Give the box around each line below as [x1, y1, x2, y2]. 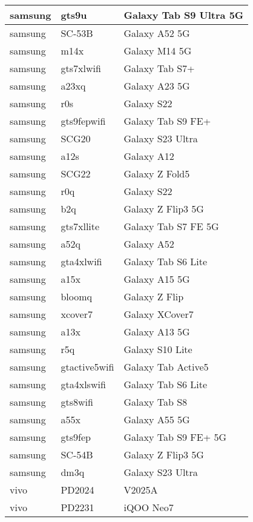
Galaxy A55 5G [123, 412, 190, 426]
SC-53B [61, 26, 93, 40]
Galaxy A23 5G [123, 79, 190, 93]
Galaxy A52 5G [123, 26, 190, 40]
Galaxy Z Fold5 [123, 167, 190, 180]
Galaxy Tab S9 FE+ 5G [123, 430, 227, 444]
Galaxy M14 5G [123, 44, 192, 58]
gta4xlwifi [61, 254, 102, 268]
